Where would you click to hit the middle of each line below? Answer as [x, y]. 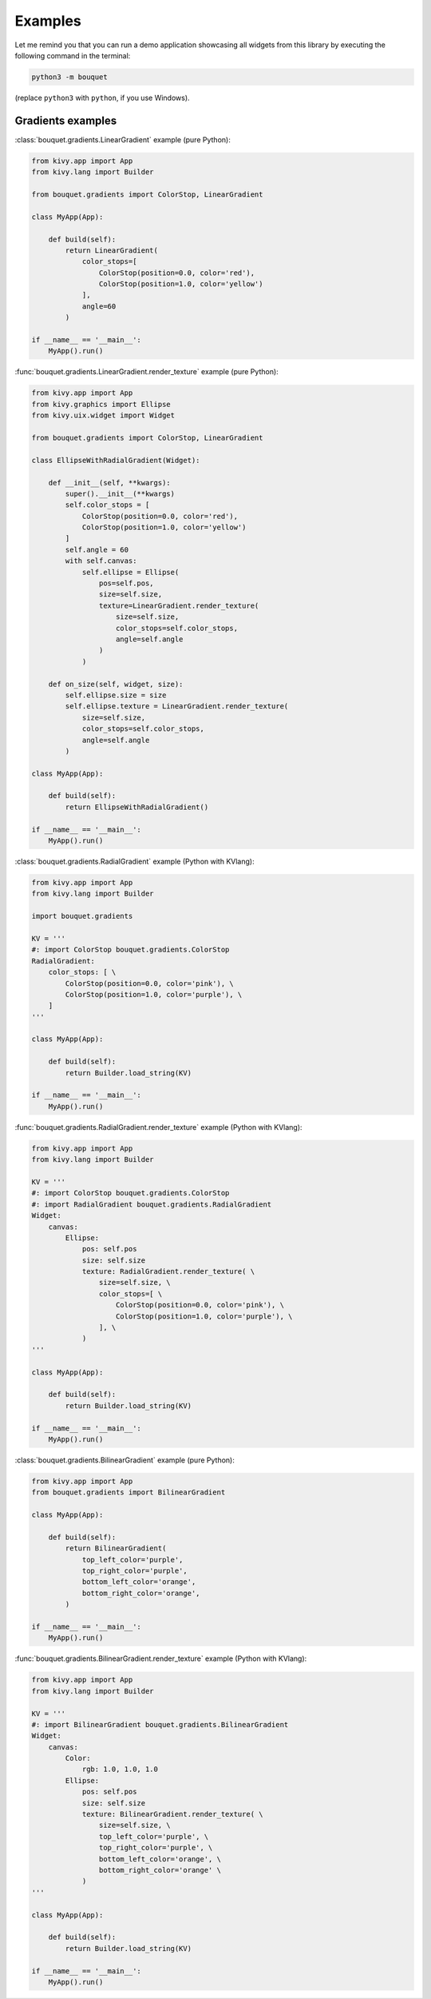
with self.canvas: [101, 561]
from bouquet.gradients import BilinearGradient [129, 1492]
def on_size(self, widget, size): [116, 684]
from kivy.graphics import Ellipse [101, 404]
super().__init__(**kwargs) [120, 493]
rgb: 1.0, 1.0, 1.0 [120, 1770]
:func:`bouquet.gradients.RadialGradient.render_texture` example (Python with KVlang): [158, 1127]
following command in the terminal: [73, 55]
